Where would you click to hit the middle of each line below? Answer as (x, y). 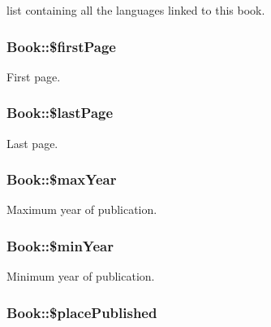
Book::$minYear (60, 245)
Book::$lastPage (60, 113)
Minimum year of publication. (81, 276)
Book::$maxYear (62, 179)
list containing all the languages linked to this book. (136, 10)
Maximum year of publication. (82, 209)
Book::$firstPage (61, 46)
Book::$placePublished (82, 312)
